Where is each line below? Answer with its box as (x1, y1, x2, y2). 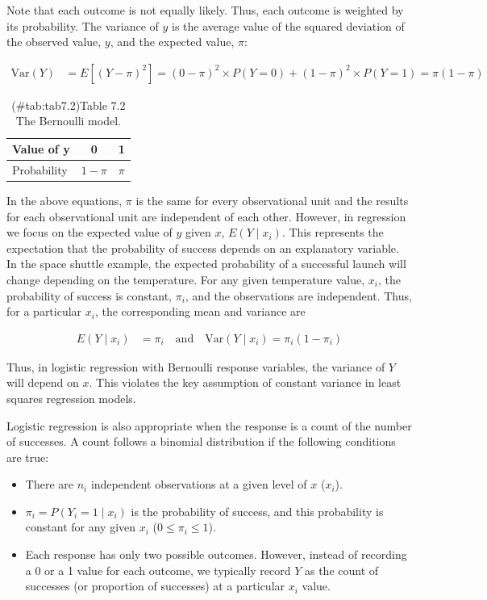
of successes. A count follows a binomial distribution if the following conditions (6, 433, 396, 450)
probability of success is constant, (6, 287, 172, 304)
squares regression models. (6, 389, 136, 406)
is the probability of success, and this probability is (131, 502, 384, 519)
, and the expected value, (110, 33, 235, 50)
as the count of (304, 561, 379, 578)
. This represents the (281, 224, 384, 241)
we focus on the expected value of (6, 224, 173, 241)
